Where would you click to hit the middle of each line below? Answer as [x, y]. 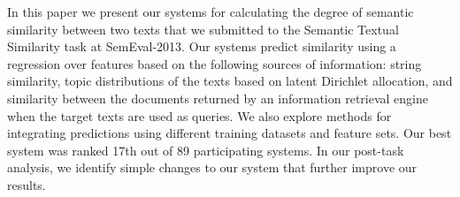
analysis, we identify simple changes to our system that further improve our [212, 167]
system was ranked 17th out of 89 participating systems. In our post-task [206, 150]
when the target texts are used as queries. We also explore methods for [199, 115]
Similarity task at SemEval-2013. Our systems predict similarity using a [202, 46]
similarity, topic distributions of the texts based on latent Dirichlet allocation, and [230, 81]
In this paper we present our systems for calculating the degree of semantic [211, 11]
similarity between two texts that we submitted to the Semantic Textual [203, 29]
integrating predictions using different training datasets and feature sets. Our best [230, 133]
